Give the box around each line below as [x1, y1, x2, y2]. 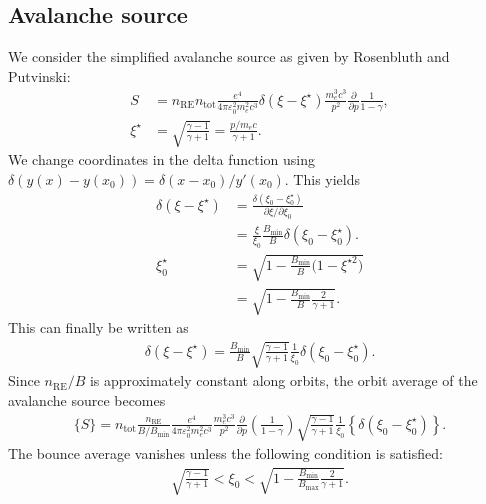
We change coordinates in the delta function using [8, 149, 316, 170]
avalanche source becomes [8, 389, 166, 410]
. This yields [284, 168, 361, 189]
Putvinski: [8, 65, 71, 86]
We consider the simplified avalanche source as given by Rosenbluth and [8, 46, 450, 67]
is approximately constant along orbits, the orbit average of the [89, 370, 478, 391]
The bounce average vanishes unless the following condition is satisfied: [8, 443, 443, 464]
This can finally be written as [8, 317, 189, 338]
